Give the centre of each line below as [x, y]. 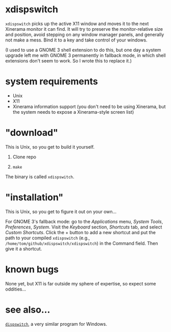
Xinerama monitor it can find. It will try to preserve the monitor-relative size [84, 29]
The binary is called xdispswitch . [40, 177]
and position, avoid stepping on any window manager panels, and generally [85, 34]
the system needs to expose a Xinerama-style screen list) [73, 112]
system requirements [52, 82]
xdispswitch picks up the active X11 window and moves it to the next [77, 24]
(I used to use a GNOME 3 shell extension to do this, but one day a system [83, 50]
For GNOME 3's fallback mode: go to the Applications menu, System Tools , [84, 221]
